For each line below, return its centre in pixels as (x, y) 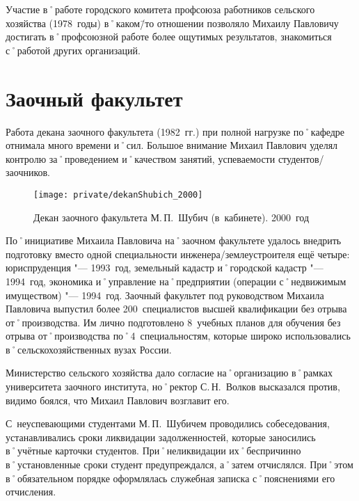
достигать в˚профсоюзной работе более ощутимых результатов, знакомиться (169, 37)
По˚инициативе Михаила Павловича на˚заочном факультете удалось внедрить (174, 240)
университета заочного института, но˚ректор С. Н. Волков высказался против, (173, 387)
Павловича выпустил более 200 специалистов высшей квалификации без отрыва (176, 309)
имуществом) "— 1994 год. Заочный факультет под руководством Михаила (165, 295)
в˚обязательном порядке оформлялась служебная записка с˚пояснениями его (170, 478)
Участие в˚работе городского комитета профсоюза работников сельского (160, 9)
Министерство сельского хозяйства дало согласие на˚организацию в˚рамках (169, 373)
